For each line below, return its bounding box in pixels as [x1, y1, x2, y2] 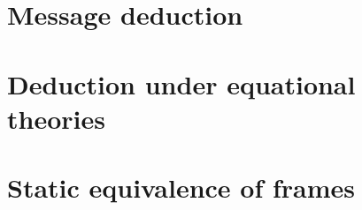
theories [7, 100, 105, 136]
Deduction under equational [7, 65, 356, 101]
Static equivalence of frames [7, 169, 356, 206]
